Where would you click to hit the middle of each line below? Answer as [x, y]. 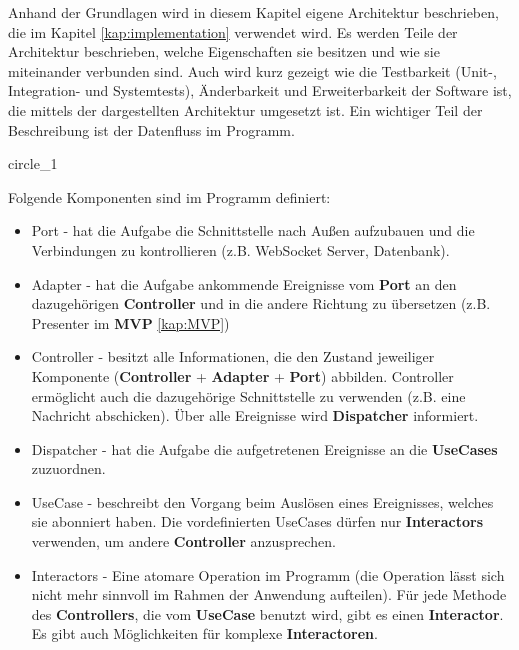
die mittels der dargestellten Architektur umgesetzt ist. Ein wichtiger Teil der [245, 109]
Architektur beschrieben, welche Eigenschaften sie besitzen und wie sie [224, 51]
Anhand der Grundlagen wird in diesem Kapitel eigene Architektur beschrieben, [253, 12]
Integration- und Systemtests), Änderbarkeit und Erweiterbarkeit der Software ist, [260, 90]
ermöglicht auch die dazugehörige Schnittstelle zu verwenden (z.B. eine [248, 395]
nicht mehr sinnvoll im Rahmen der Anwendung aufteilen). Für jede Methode [269, 594]
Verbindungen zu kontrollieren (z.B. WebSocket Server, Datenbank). [240, 249]
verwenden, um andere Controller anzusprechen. [183, 541]
